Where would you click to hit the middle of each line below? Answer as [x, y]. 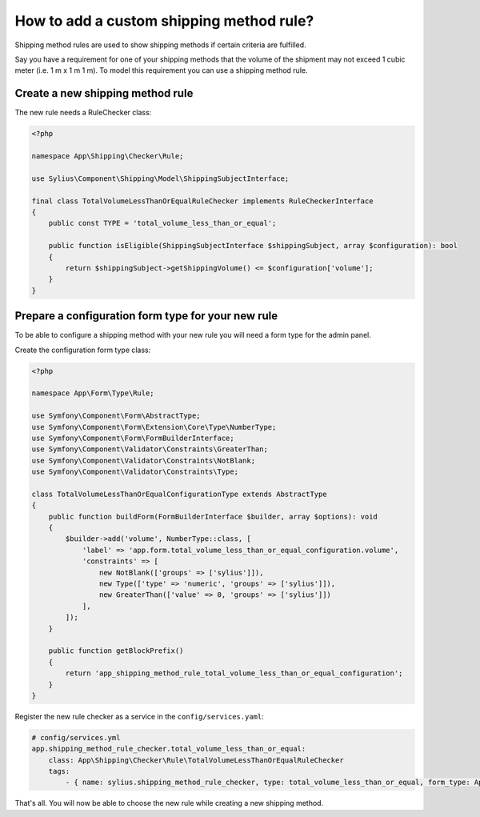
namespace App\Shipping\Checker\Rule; [108, 156]
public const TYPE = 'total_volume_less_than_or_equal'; [162, 223]
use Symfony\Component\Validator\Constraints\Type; [135, 472]
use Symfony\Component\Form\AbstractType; [116, 416]
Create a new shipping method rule [104, 93]
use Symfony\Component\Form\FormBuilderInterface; [133, 438]
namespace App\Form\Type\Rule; [93, 393]
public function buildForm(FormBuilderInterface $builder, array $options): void [213, 517]
